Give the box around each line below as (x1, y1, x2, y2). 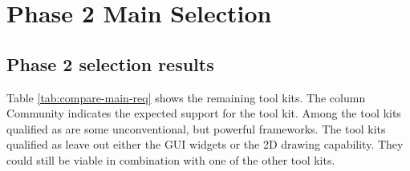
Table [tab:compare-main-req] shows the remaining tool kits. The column (6, 89, 366, 105)
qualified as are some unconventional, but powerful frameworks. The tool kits (6, 120, 386, 137)
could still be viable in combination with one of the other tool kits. (6, 151, 335, 168)
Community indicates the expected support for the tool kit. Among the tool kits (6, 105, 401, 121)
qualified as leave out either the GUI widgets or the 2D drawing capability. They (6, 136, 404, 153)
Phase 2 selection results (6, 51, 214, 76)
